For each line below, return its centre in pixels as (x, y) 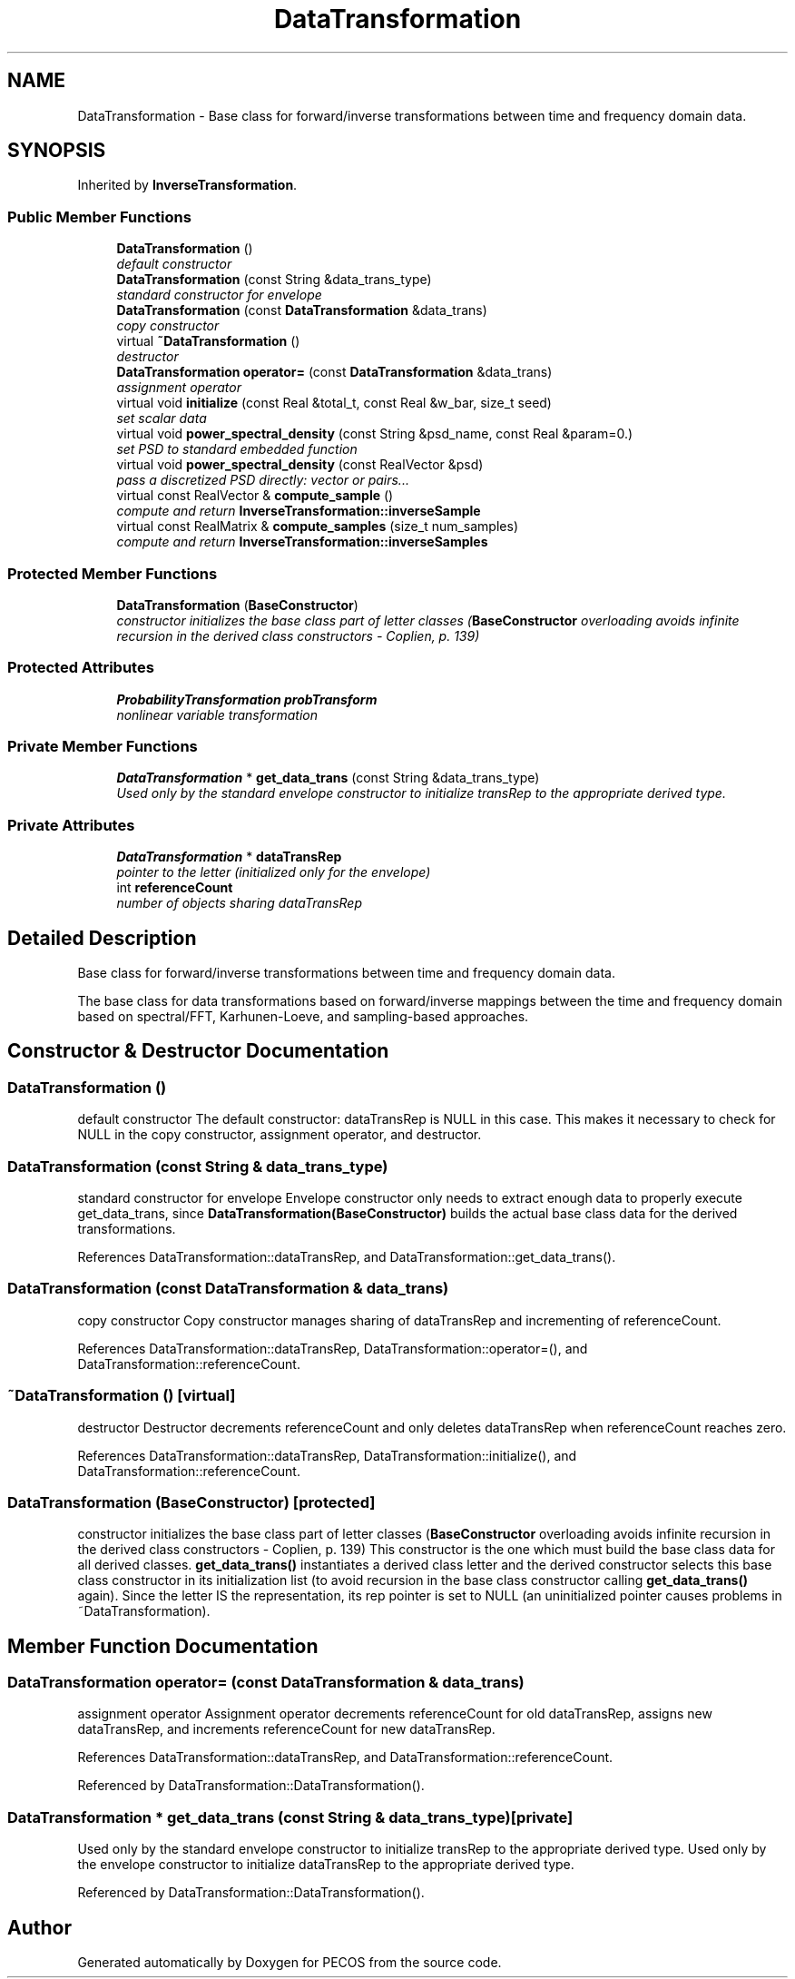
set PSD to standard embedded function (237, 449)
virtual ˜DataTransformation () (208, 341)
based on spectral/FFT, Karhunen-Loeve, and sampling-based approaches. (303, 1017)
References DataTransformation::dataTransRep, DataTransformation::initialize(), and (327, 1455)
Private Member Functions (103, 747)
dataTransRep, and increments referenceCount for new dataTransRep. (286, 1729)
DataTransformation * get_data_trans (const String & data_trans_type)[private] (290, 1817)
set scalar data (162, 418)
